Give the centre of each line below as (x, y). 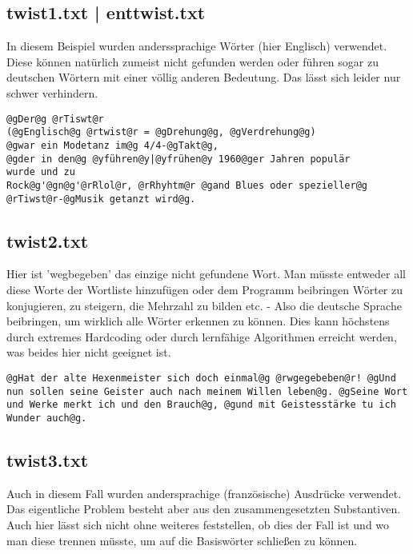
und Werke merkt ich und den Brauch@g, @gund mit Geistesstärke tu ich (201, 405)
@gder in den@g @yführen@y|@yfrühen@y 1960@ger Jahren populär (178, 159)
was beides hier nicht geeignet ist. (89, 352)
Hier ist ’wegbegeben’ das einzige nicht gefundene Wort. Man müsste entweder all (206, 274)
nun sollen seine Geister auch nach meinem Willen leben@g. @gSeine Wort (207, 391)
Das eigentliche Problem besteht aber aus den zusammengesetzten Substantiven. (204, 509)
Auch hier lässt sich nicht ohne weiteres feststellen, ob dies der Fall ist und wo (198, 524)
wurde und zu (41, 172)
